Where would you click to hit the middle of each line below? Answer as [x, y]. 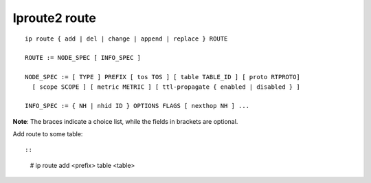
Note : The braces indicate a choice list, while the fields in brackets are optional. [125, 121]
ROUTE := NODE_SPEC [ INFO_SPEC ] [83, 58]
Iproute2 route [54, 18]
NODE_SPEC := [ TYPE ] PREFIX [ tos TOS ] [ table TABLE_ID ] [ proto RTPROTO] [162, 77]
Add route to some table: [48, 134]
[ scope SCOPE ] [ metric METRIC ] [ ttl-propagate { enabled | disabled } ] [166, 87]
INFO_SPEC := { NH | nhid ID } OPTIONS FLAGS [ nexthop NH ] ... [137, 106]
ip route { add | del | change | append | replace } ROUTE [126, 39]
